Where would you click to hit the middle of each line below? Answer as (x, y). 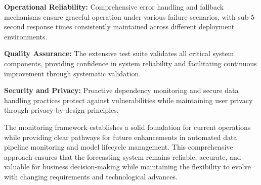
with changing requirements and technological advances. (91, 176)
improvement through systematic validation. (73, 73)
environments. (26, 36)
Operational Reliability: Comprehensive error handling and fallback (114, 7)
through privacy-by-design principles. (61, 110)
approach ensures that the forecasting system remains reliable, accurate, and (123, 156)
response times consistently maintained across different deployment (131, 27)
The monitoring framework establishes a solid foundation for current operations (127, 127)
